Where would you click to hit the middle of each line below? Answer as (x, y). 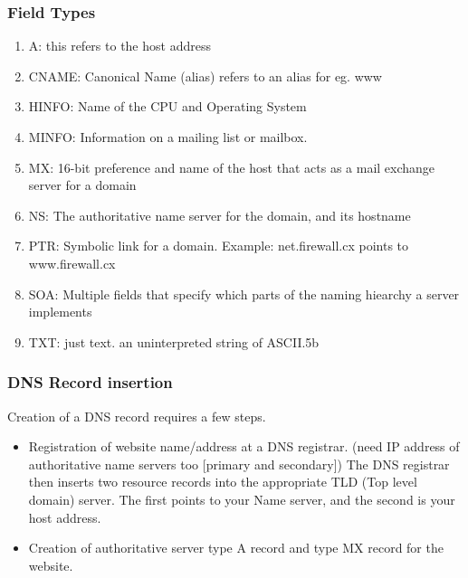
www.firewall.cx (72, 263)
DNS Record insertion (90, 382)
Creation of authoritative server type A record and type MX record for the (236, 548)
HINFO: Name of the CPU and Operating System (167, 106)
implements (60, 312)
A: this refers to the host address (119, 46)
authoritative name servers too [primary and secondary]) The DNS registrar (239, 464)
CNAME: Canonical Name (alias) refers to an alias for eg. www (205, 76)
